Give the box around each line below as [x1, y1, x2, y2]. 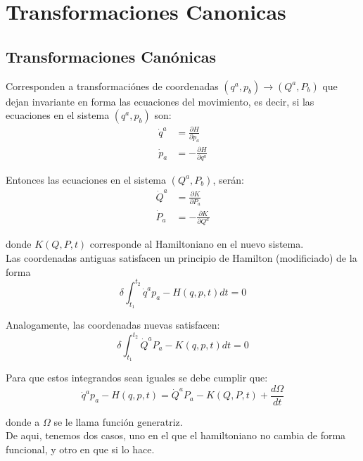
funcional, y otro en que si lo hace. [6, 442, 155, 457]
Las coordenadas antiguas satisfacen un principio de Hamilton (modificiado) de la [6, 251, 357, 265]
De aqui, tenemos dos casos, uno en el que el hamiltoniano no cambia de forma [6, 428, 346, 443]
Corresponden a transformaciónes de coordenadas [6, 78, 219, 93]
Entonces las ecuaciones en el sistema [6, 172, 167, 187]
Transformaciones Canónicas [6, 45, 217, 67]
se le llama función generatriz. [53, 414, 183, 429]
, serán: [212, 172, 244, 187]
